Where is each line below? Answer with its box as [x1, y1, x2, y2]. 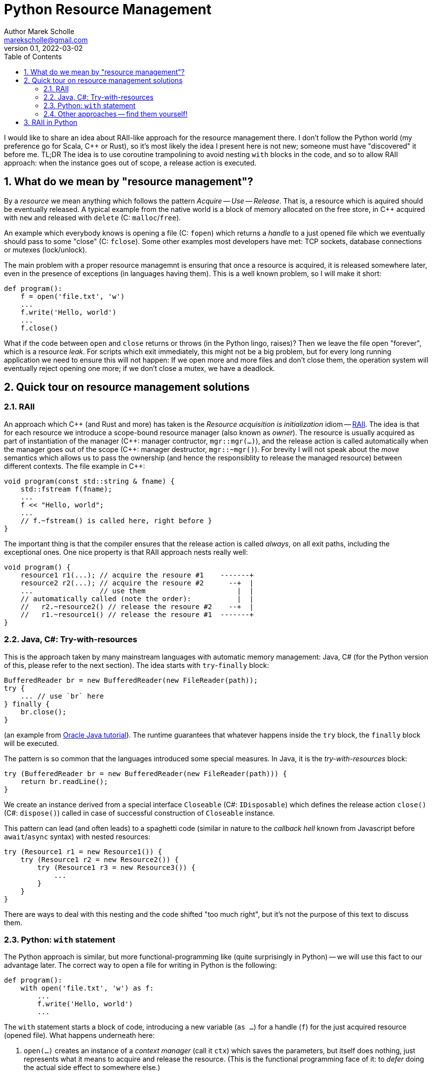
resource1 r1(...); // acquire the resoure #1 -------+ [20, 571, 254, 579]
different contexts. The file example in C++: [4, 461, 145, 470]
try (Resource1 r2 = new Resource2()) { [20, 855, 179, 864]
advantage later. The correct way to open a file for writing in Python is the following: [4, 961, 277, 970]
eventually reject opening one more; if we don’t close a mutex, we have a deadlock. [4, 364, 275, 372]
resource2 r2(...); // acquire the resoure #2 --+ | [20, 579, 254, 587]
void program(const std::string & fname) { [4, 477, 175, 485]
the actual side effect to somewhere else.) [24, 1063, 160, 1072]
